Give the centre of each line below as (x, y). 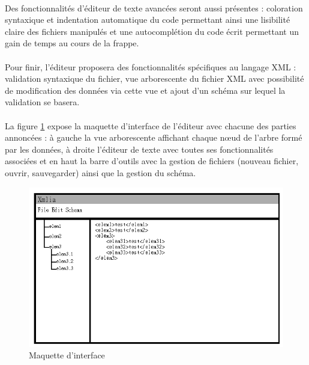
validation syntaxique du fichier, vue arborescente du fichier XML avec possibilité (154, 78)
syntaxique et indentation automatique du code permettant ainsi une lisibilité (148, 20)
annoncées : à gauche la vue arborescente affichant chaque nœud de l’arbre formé (154, 137)
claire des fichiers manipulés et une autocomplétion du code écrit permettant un (152, 31)
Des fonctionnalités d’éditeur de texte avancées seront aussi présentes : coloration (154, 8)
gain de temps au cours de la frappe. (72, 43)
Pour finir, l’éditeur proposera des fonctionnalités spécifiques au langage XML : (151, 66)
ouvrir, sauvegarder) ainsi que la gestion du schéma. (100, 172)
